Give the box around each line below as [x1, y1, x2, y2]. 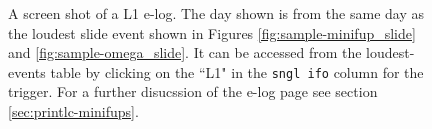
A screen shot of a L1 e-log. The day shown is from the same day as [8, 3, 424, 23]
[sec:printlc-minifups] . [8, 101, 139, 122]
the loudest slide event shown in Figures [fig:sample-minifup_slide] [8, 22, 416, 43]
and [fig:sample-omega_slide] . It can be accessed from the [8, 42, 362, 63]
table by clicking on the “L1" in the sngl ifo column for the [50, 61, 424, 82]
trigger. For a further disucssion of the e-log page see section [8, 81, 378, 102]
